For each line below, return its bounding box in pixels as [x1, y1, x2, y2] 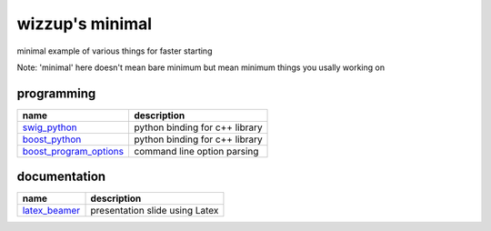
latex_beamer [22, 205, 81, 217]
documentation [16, 169, 106, 185]
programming [16, 85, 96, 101]
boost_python [22, 133, 82, 146]
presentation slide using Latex [90, 205, 219, 217]
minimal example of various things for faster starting [16, 45, 213, 56]
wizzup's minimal [16, 14, 153, 34]
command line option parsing [133, 145, 259, 157]
